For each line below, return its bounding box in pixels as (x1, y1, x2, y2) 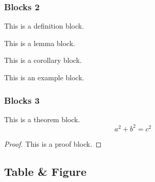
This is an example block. (4, 72, 84, 82)
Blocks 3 (4, 94, 40, 106)
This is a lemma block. (4, 37, 75, 48)
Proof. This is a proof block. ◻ (4, 138, 102, 149)
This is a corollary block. (4, 55, 82, 65)
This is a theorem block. (4, 113, 80, 124)
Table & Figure (4, 163, 86, 179)
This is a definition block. (4, 20, 84, 31)
